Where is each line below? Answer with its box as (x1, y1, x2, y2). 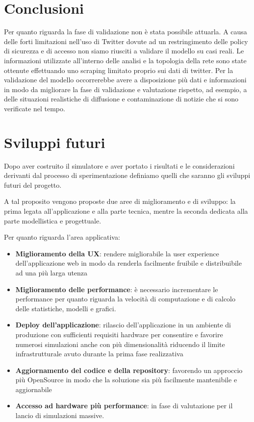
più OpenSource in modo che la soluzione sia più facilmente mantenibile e (15, 374, 237, 385)
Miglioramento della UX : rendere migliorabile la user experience (15, 248, 219, 258)
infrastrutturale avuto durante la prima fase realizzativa (15, 348, 183, 359)
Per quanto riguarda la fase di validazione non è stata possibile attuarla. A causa (4, 26, 247, 37)
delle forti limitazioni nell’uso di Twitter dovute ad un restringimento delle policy (4, 36, 248, 46)
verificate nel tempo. (4, 103, 65, 113)
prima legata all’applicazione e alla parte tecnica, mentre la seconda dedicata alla (4, 205, 248, 216)
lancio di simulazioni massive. (15, 410, 104, 421)
